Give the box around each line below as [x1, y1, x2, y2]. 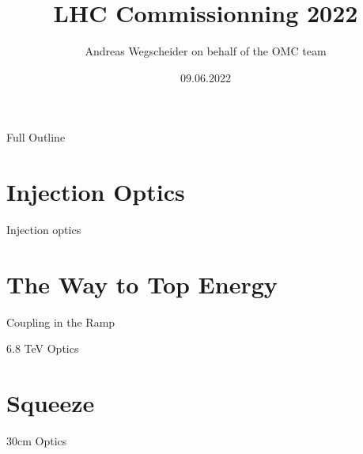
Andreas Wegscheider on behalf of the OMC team [85, 43, 327, 59]
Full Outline [6, 129, 66, 146]
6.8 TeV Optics [6, 340, 79, 357]
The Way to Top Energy [6, 267, 278, 300]
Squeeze [6, 387, 95, 419]
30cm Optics [6, 433, 67, 449]
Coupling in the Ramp [6, 313, 115, 330]
